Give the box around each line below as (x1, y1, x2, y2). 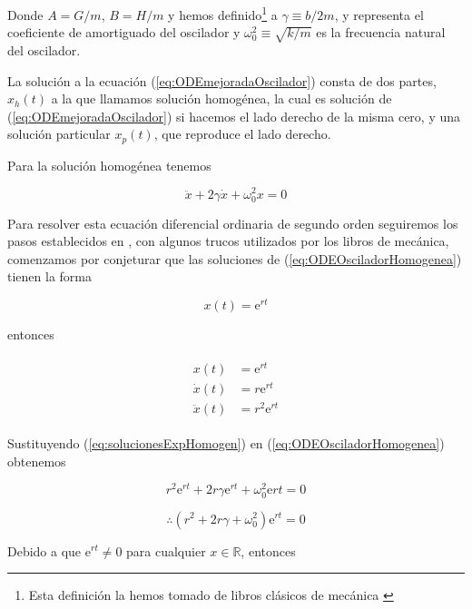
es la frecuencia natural (316, 23, 446, 42)
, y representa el (334, 5, 424, 24)
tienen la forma (7, 267, 92, 286)
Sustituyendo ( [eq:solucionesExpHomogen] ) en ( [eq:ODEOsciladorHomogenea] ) (7, 434, 445, 453)
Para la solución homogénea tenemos (7, 155, 211, 174)
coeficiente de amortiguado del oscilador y (7, 23, 241, 42)
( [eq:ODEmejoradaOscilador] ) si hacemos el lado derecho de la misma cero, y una (7, 106, 461, 125)
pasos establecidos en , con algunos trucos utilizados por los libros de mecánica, (7, 231, 449, 250)
